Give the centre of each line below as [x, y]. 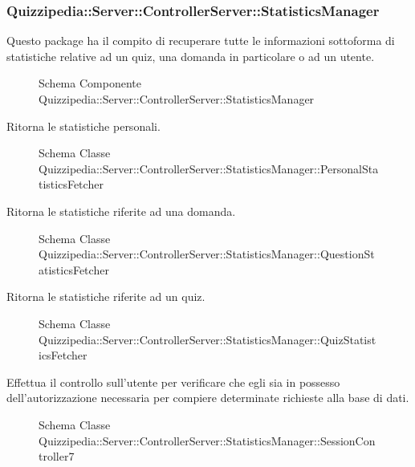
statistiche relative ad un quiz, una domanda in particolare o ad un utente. [191, 56]
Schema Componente [90, 83]
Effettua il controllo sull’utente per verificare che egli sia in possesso [173, 382]
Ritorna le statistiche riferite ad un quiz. [106, 296]
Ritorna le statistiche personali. [83, 126]
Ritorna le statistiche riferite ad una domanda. [121, 211]
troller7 [57, 456]
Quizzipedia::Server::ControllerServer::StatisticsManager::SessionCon [207, 440]
